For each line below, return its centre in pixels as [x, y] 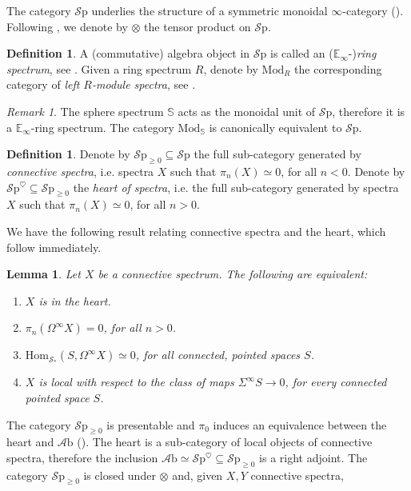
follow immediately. [54, 247]
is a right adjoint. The [313, 457]
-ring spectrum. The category [102, 127]
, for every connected [336, 382]
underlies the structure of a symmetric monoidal [209, 10]
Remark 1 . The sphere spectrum [85, 111]
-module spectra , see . [144, 84]
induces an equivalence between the [300, 424]
